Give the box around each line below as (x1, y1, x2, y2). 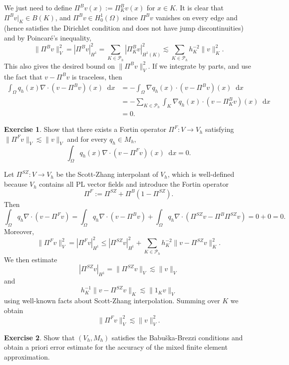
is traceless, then (72, 71, 122, 81)
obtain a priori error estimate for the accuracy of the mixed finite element (4, 342, 228, 352)
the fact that (4, 71, 43, 81)
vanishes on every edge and (155, 12, 238, 22)
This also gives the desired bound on (4, 60, 115, 71)
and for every (67, 133, 107, 144)
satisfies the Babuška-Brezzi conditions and (111, 332, 243, 342)
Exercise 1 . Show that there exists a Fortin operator (4, 124, 166, 134)
